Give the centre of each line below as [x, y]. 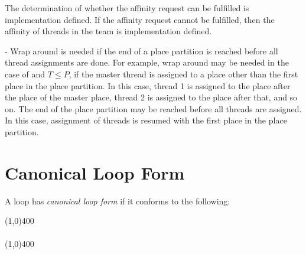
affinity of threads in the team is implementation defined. [108, 31]
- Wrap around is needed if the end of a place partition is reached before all [141, 51]
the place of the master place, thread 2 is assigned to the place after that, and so [151, 97]
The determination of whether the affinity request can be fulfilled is [127, 8]
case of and [25, 74]
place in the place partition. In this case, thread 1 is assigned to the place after [148, 85]
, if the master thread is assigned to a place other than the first [183, 74]
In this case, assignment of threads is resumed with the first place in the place [146, 120]
